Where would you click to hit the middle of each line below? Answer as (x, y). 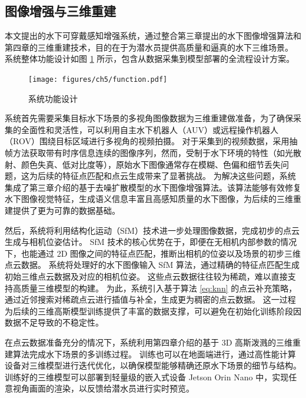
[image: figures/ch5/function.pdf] (98, 79)
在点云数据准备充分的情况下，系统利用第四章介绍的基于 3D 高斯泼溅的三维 (149, 342)
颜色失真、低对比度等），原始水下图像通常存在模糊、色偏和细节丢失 (151, 164)
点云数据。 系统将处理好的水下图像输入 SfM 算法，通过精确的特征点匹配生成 (152, 265)
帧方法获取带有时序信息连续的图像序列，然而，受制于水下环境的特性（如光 (149, 153)
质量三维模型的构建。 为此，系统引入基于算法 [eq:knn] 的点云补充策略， (159, 288)
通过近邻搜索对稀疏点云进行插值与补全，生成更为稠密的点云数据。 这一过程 (150, 299)
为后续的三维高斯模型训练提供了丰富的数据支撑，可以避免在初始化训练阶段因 (153, 311)
